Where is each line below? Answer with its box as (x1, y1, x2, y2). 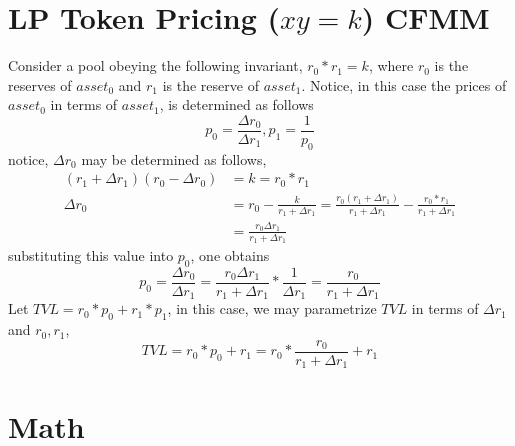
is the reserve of (162, 74, 259, 95)
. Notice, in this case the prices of (301, 74, 507, 95)
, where (368, 55, 414, 76)
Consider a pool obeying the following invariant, (8, 55, 303, 76)
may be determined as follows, (81, 148, 267, 169)
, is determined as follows (159, 94, 314, 115)
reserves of (8, 74, 72, 95)
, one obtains (190, 244, 270, 265)
